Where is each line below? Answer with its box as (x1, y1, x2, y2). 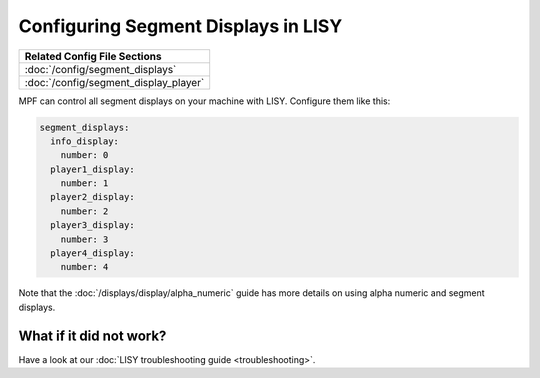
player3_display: (50, 220, 135, 231)
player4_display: (50, 248, 135, 259)
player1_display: (50, 163, 135, 175)
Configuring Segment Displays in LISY (18, 15, 343, 37)
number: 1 (60, 178, 109, 189)
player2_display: (50, 191, 135, 203)
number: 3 (60, 233, 109, 245)
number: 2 (60, 205, 109, 217)
